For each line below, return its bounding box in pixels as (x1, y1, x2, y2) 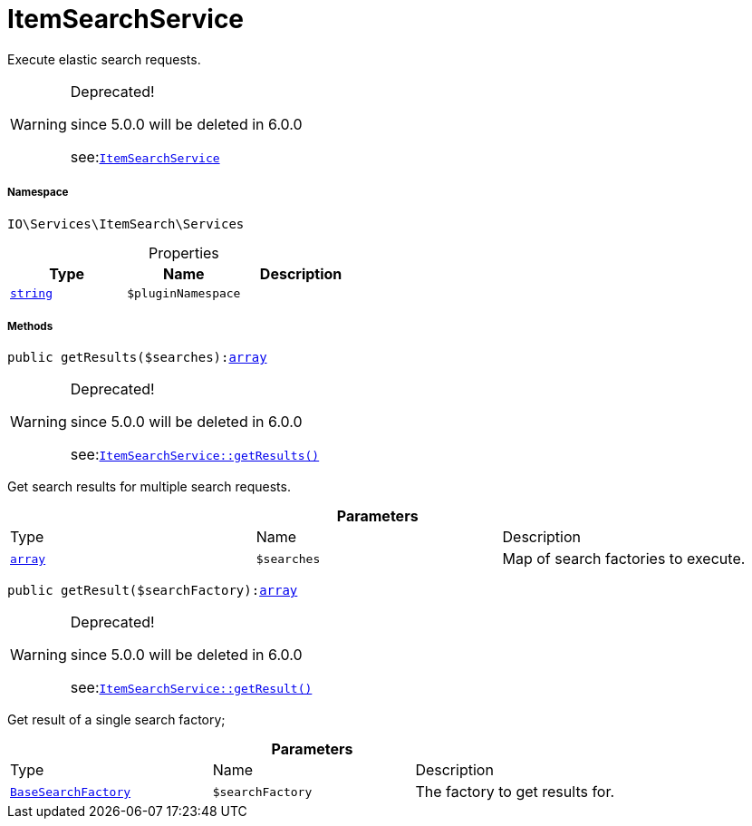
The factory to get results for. (415, 782, 615, 802)
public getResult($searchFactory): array (7, 583, 298, 598)
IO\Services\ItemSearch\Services (7, 216, 245, 231)
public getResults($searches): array (7, 350, 267, 365)
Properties (148, 243, 219, 262)
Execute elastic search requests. (7, 51, 201, 67)
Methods (7, 319, 53, 333)
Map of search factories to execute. (502, 549, 746, 568)
